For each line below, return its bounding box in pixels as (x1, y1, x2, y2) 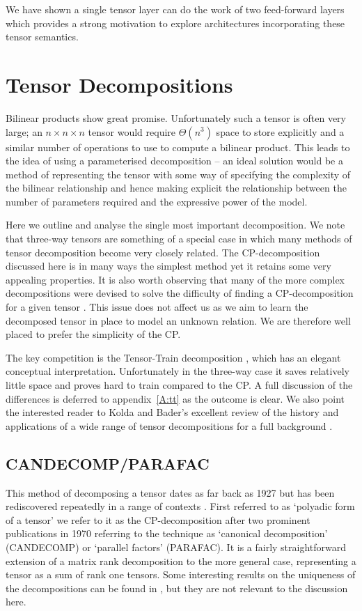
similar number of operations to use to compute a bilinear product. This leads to (6, 139, 350, 154)
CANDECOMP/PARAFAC (6, 452, 210, 474)
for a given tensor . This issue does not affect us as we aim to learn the (6, 300, 308, 314)
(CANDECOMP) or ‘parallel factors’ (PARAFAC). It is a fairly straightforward (6, 539, 347, 554)
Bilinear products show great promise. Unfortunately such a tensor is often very (6, 110, 346, 125)
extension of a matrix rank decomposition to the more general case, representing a (6, 553, 356, 568)
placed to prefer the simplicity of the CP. (6, 327, 181, 341)
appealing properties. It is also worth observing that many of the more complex (6, 272, 345, 286)
